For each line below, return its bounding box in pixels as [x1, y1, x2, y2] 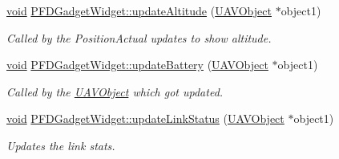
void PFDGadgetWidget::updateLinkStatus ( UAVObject [6, 110, 285, 127]
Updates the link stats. [6, 137, 115, 153]
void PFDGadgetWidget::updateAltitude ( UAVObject [6, 2, 272, 18]
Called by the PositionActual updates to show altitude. [6, 29, 272, 46]
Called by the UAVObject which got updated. [6, 83, 224, 100]
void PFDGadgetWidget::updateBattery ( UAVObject [6, 56, 268, 73]
